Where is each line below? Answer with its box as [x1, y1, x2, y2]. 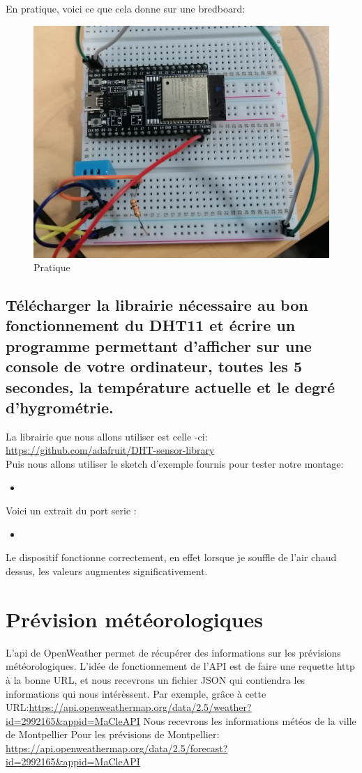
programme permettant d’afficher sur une [6, 335, 312, 356]
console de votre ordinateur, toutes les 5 [6, 355, 302, 377]
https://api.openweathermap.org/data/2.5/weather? [29, 700, 252, 714]
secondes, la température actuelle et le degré [6, 376, 335, 397]
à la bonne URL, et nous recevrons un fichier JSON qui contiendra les [6, 672, 306, 687]
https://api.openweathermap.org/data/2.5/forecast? [6, 740, 228, 755]
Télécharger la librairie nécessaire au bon [6, 294, 308, 316]
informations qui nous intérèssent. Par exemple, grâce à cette [6, 686, 266, 701]
